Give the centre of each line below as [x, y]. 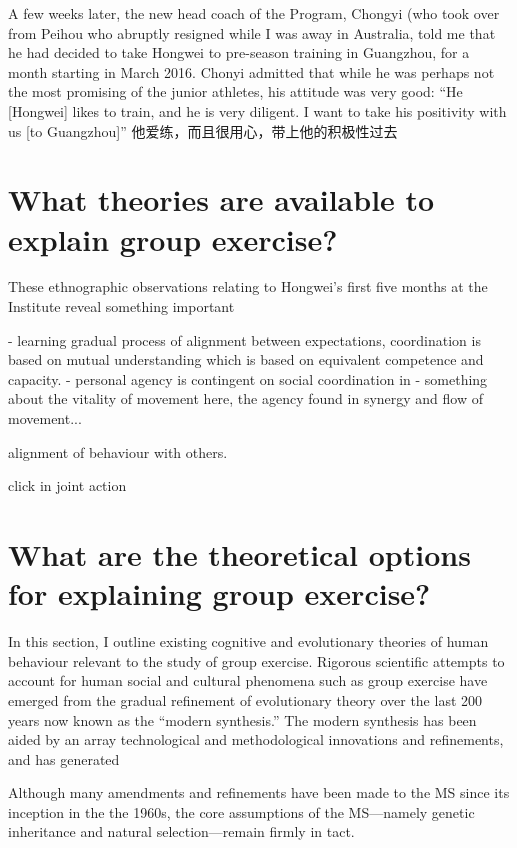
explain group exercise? [173, 238]
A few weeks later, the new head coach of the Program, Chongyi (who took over [254, 13]
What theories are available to [221, 199]
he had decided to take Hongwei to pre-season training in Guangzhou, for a [239, 52]
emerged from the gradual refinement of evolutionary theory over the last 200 [245, 699]
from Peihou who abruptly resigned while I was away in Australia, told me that [252, 32]
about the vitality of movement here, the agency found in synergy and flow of [246, 398]
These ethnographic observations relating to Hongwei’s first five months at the [248, 286]
